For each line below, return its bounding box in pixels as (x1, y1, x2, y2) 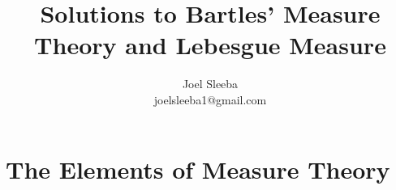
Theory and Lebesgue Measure (34, 28, 386, 61)
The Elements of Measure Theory (6, 152, 390, 185)
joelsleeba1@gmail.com (153, 91, 267, 108)
